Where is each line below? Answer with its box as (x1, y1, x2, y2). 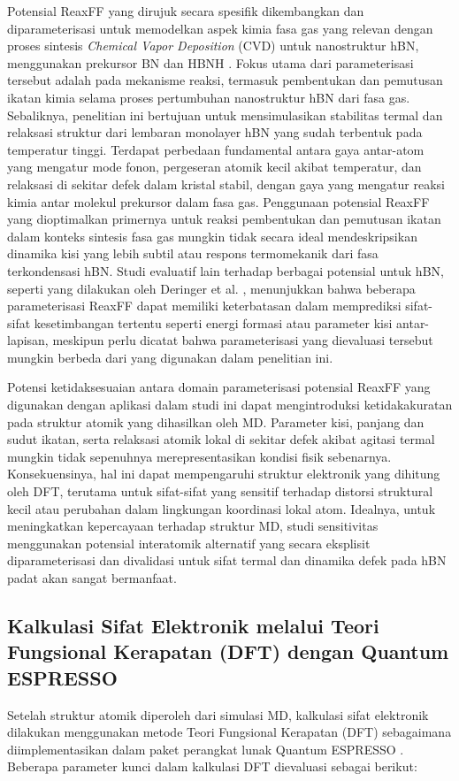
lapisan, (7, 331, 49, 349)
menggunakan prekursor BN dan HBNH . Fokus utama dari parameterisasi (7, 53, 414, 72)
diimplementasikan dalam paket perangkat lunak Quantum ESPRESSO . (7, 739, 404, 758)
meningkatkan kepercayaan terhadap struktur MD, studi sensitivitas (7, 517, 379, 535)
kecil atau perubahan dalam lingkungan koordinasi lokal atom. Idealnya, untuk (7, 499, 436, 517)
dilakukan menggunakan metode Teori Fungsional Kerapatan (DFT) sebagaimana (7, 723, 452, 741)
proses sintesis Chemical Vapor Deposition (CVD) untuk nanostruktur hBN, (7, 36, 419, 55)
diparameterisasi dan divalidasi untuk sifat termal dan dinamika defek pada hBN (7, 551, 447, 570)
